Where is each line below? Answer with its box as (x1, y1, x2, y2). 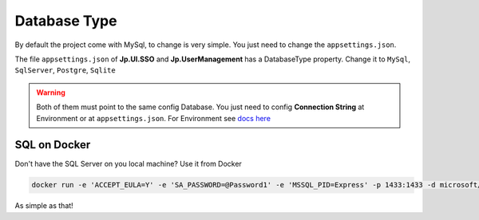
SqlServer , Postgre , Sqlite (14, 65, 116, 75)
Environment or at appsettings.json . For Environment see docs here (36, 113, 271, 123)
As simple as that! (14, 201, 73, 210)
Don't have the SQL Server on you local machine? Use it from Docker (14, 159, 243, 169)
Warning (36, 88, 65, 97)
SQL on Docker (14, 138, 91, 151)
